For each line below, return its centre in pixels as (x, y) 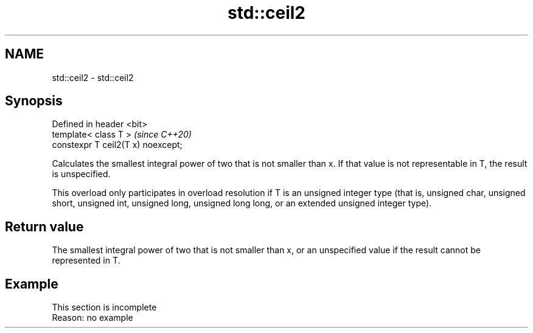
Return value (44, 226)
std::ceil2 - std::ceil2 (93, 77)
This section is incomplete (104, 307)
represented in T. (86, 261)
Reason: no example (92, 318)
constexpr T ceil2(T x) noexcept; (117, 145)
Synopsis (34, 101)
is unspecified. (81, 174)
